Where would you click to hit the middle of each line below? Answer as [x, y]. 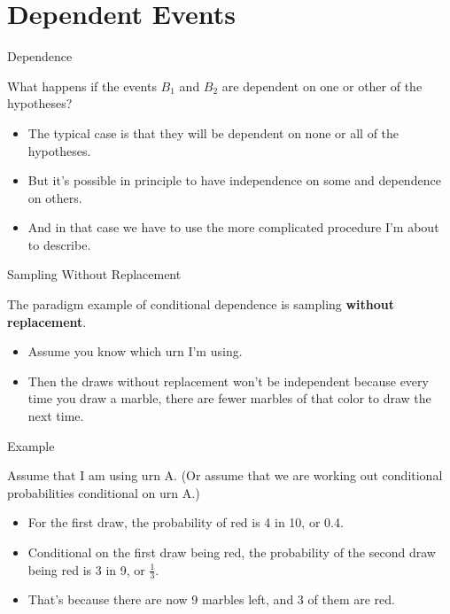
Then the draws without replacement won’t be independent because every [228, 381]
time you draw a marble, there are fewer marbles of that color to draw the [229, 398]
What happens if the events [82, 85]
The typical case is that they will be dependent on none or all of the [213, 132]
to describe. [59, 244]
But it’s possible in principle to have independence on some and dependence [234, 180]
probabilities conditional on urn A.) [104, 492]
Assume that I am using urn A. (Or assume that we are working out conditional [225, 475]
